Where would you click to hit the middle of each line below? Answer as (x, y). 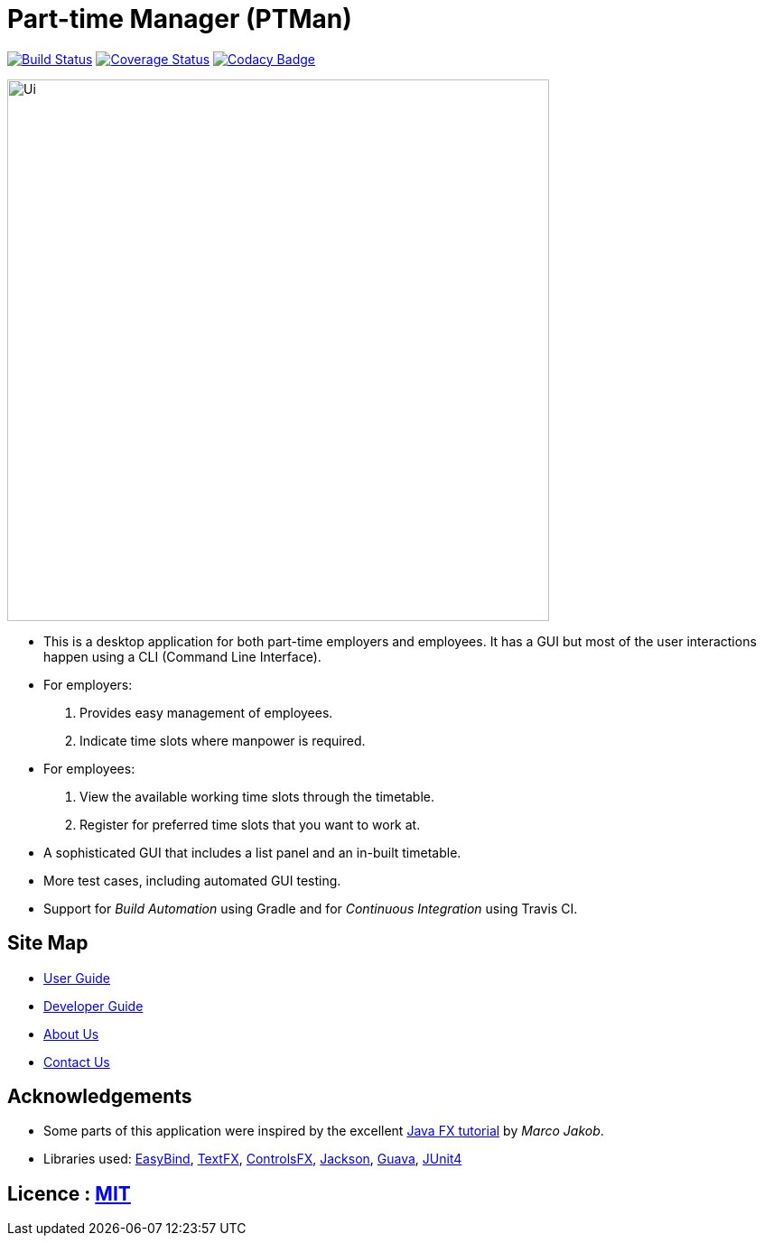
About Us (71, 1034)
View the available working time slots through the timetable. (257, 796)
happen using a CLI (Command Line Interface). (182, 656)
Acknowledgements (100, 1097)
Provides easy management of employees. (206, 712)
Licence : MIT (69, 1193)
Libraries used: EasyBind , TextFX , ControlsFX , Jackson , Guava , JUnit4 (253, 1159)
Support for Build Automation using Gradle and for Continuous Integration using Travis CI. (311, 908)
